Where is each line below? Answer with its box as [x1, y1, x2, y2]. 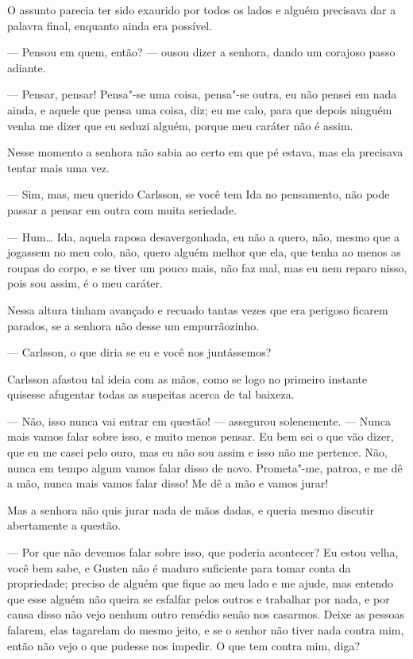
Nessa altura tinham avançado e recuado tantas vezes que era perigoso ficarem [7, 301, 388, 318]
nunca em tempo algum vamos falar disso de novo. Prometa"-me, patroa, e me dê [7, 459, 403, 476]
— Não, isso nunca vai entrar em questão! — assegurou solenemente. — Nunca [7, 412, 392, 429]
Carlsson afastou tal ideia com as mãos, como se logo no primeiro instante [7, 370, 368, 387]
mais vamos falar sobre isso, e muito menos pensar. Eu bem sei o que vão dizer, [7, 428, 394, 445]
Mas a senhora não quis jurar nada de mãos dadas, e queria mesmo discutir [7, 501, 374, 518]
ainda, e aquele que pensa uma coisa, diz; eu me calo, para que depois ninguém [7, 101, 392, 118]
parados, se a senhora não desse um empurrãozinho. [7, 317, 260, 333]
